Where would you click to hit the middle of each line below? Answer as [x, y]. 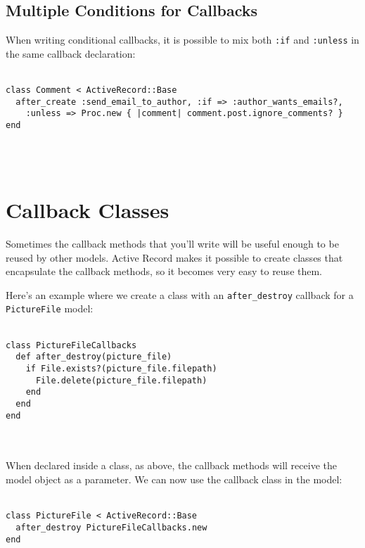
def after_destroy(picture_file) [94, 357]
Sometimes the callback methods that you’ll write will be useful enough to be [172, 243]
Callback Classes [88, 210]
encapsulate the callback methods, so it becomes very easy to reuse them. [164, 271]
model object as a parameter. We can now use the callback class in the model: [174, 479]
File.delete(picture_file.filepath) [121, 380]
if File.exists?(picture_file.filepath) [121, 368]
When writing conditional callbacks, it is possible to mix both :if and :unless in [182, 40]
